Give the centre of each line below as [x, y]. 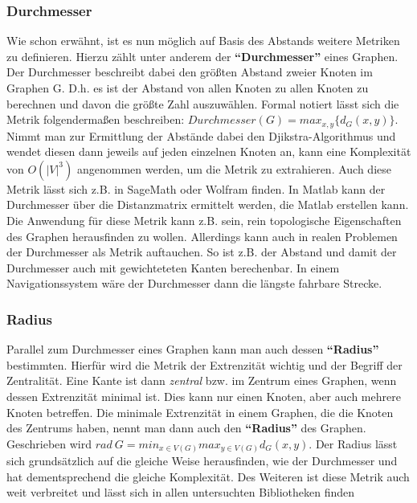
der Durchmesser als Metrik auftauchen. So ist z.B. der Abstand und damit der [202, 252]
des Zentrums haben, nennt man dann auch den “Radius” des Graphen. [186, 428]
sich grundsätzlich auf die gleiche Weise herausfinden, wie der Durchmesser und [202, 461]
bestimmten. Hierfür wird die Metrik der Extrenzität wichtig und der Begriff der [204, 364]
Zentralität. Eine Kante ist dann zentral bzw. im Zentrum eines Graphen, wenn [202, 380]
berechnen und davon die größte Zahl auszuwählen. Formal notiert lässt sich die [203, 103]
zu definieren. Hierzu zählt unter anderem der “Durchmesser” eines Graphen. [202, 56]
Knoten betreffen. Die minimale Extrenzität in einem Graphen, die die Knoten [200, 412]
